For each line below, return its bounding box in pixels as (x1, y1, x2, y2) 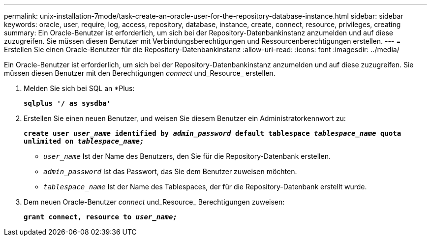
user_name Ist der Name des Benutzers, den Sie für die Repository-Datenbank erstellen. (43, 152, 331, 160)
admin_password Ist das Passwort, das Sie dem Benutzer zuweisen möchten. (43, 167, 297, 176)
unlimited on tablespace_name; (24, 137, 144, 145)
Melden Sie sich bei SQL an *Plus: (24, 84, 135, 92)
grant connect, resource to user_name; (24, 213, 177, 221)
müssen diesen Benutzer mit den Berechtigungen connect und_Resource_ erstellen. (4, 69, 276, 77)
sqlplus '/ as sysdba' (24, 99, 111, 107)
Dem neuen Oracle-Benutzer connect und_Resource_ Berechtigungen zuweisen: (24, 198, 285, 206)
